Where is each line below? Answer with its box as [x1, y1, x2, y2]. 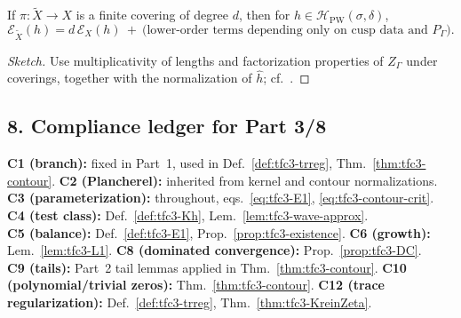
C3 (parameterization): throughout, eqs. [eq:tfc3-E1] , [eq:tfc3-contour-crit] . [7, 188, 434, 207]
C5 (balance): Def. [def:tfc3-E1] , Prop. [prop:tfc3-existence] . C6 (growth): [7, 223, 431, 242]
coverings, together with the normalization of [7, 68, 252, 87]
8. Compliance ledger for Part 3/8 [7, 112, 327, 139]
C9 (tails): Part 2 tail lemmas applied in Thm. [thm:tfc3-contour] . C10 [7, 258, 407, 276]
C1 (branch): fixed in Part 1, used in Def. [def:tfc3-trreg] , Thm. [7, 154, 367, 172]
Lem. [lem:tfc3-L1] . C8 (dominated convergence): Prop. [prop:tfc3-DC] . [7, 241, 422, 259]
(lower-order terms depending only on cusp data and [141, 23, 428, 36]
